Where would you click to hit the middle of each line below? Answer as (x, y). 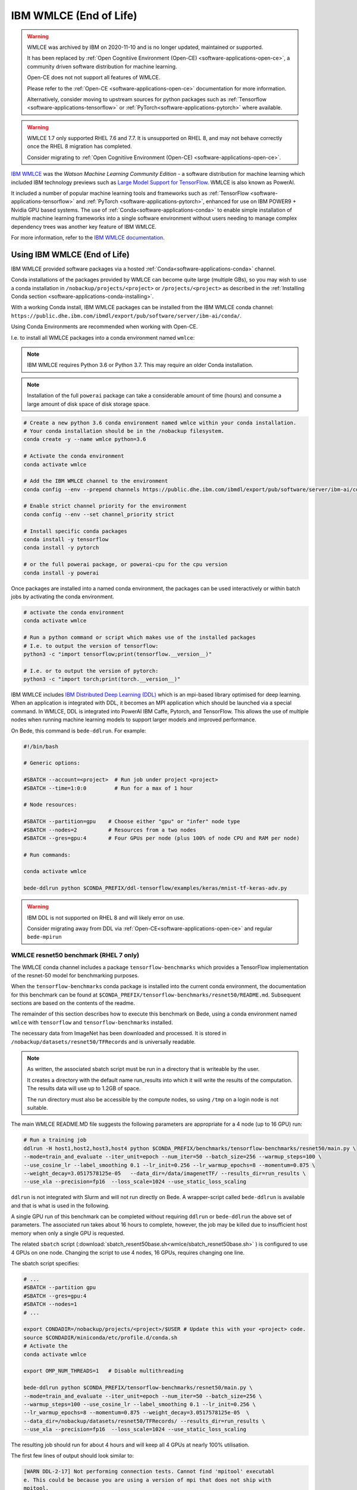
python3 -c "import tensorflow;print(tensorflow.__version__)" (118, 654)
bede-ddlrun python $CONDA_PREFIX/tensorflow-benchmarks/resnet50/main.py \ (138, 1388)
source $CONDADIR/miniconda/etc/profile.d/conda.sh (101, 1337)
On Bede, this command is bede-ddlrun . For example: (79, 731)
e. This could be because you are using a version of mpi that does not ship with (148, 1480)
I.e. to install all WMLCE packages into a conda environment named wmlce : (103, 337)
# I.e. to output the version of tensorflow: (91, 646)
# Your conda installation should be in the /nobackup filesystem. (124, 431)
